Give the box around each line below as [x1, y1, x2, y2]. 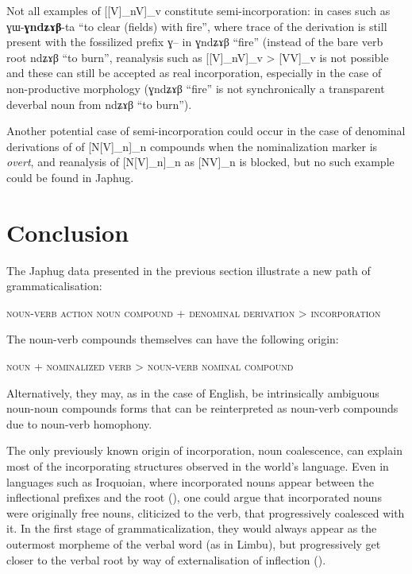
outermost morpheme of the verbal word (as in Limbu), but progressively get [6, 535, 381, 552]
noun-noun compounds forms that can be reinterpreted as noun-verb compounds [6, 400, 399, 417]
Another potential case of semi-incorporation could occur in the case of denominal [6, 122, 406, 139]
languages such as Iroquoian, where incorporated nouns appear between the [6, 473, 374, 490]
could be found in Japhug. [6, 169, 134, 185]
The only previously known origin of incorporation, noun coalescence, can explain [6, 442, 402, 459]
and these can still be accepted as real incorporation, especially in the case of [6, 64, 382, 81]
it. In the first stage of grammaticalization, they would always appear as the [6, 520, 377, 537]
